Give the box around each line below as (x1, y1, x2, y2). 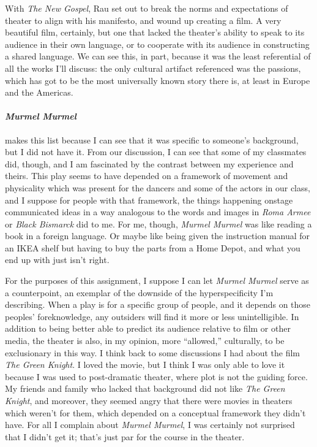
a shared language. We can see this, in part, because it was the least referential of (5, 50, 311, 63)
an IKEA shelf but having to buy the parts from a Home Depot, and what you (5, 241, 300, 254)
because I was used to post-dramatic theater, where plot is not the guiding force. (5, 370, 308, 383)
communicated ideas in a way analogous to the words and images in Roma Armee (5, 205, 311, 218)
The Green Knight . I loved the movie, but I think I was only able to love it (5, 358, 285, 371)
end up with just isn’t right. (5, 253, 110, 266)
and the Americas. (5, 86, 73, 99)
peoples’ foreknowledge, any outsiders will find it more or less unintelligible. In (5, 310, 299, 323)
